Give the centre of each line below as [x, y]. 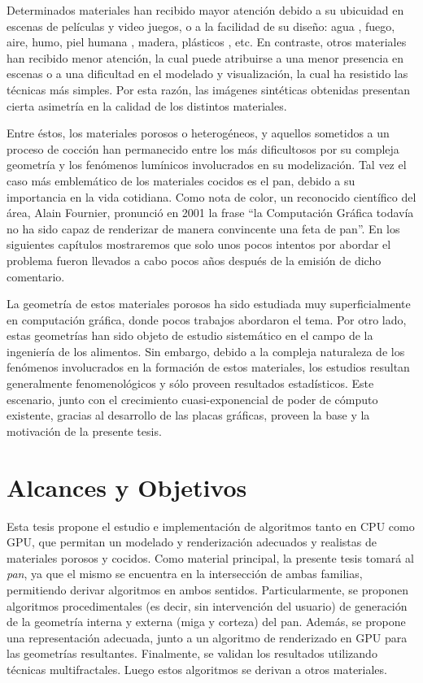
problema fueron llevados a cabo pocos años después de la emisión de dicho [194, 260]
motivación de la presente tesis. [84, 431]
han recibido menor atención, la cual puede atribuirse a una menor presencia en [205, 57]
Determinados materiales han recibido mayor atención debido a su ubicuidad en [205, 10]
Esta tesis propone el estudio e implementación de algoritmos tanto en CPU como [211, 526]
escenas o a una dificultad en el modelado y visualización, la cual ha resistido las [207, 74]
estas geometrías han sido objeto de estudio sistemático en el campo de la [190, 335]
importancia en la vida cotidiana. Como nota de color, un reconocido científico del [211, 196]
